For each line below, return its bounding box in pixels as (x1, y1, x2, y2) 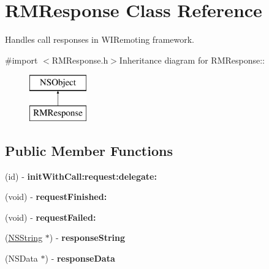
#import (5, 53, 38, 66)
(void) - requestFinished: (5, 190, 107, 203)
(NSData (5, 252, 38, 265)
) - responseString (49, 231, 126, 244)
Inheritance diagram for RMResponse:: (119, 53, 265, 66)
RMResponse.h (51, 53, 108, 66)
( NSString (5, 231, 43, 244)
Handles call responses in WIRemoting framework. (5, 33, 194, 46)
